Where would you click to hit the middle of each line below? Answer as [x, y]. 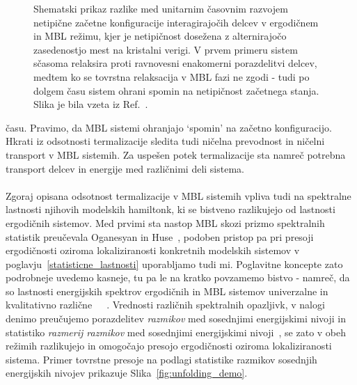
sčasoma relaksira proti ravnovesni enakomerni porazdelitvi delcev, [175, 63]
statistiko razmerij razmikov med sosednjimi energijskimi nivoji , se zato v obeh [176, 332]
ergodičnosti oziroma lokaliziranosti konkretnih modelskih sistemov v [153, 250]
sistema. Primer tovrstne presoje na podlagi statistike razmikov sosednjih [161, 359]
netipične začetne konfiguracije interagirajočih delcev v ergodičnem [176, 22]
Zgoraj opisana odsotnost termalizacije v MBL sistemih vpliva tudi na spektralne [178, 195]
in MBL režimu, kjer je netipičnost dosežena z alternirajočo [160, 36]
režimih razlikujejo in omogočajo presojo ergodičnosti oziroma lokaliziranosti [169, 346]
